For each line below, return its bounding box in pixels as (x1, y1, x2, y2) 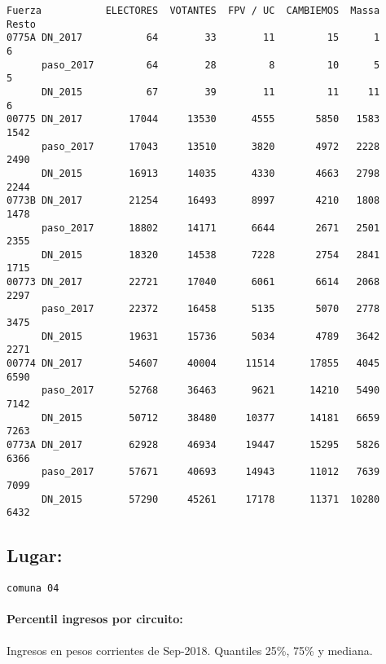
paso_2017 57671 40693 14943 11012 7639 (41, 466, 380, 478)
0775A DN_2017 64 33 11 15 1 (7, 32, 380, 44)
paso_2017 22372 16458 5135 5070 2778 (41, 303, 380, 315)
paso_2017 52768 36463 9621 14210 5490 (41, 385, 380, 397)
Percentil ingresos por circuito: (7, 610, 183, 627)
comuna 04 (7, 583, 59, 595)
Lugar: (7, 543, 63, 568)
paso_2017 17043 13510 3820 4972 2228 (41, 140, 380, 152)
